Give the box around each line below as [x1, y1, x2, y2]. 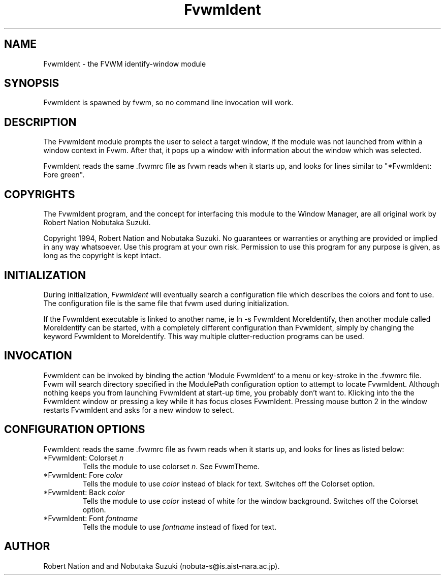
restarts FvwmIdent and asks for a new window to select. [43, 405, 234, 414]
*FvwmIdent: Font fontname [43, 513, 138, 523]
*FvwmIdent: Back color [43, 487, 125, 497]
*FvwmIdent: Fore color [43, 470, 123, 479]
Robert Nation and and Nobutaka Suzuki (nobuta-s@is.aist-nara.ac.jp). [43, 561, 280, 570]
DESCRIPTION [4, 115, 77, 129]
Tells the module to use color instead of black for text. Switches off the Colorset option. [82, 479, 375, 488]
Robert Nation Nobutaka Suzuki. [43, 218, 151, 227]
